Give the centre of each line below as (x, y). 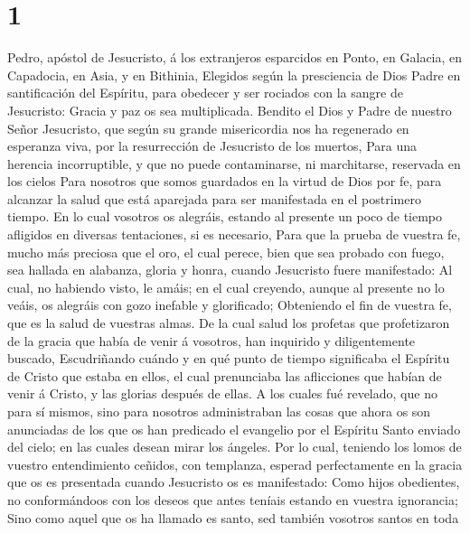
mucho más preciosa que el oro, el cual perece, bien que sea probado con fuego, (226, 252)
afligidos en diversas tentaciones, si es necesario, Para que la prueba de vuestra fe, (234, 234)
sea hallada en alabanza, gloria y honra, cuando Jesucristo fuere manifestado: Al (230, 270)
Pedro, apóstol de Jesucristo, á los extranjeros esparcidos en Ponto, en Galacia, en (235, 57)
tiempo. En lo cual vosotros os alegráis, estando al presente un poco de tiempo (225, 216)
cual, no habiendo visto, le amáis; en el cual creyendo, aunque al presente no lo (226, 287)
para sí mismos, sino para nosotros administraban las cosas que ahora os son (219, 411)
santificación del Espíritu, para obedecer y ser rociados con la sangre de (205, 93)
